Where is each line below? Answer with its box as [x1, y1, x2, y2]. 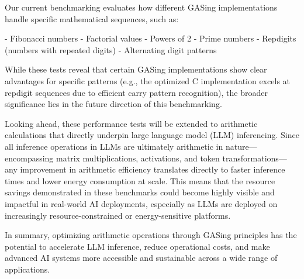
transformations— [222, 151, 287, 164]
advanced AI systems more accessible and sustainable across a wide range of [5, 252, 278, 264]
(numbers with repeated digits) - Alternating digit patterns [5, 43, 217, 56]
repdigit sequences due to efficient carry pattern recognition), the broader [5, 86, 268, 98]
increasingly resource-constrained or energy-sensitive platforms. [5, 209, 231, 221]
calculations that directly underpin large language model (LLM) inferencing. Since [5, 129, 299, 141]
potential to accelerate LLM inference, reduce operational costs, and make [5, 240, 270, 252]
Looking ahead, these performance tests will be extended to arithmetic [5, 117, 258, 129]
